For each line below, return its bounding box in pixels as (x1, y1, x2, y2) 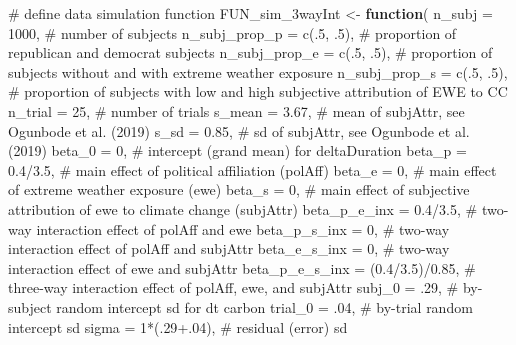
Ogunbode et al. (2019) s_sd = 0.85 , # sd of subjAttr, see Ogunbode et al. (8, 120, 470, 141)
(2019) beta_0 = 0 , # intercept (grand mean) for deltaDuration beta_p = (8, 140, 467, 161)
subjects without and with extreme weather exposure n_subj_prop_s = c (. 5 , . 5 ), (8, 61, 508, 82)
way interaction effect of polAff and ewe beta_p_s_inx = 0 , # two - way (8, 218, 450, 239)
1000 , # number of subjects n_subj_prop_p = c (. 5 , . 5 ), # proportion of (8, 22, 457, 43)
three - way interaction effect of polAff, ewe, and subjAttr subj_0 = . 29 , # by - (8, 277, 483, 298)
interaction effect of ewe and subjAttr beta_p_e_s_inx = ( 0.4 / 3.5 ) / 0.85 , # (8, 257, 476, 278)
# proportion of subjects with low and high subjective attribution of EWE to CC (8, 81, 508, 102)
